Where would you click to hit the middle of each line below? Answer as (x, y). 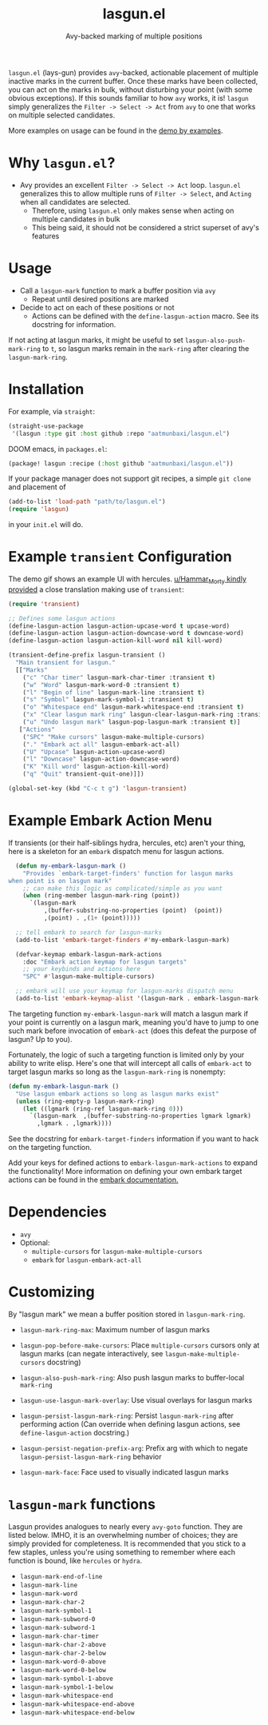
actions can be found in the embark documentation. (93, 1180)
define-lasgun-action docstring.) (75, 1433)
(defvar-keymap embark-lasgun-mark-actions (89, 954)
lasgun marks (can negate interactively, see (91, 1354)
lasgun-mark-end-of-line (61, 1576)
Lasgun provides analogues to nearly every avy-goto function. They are (126, 1526)
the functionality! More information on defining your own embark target (125, 1172)
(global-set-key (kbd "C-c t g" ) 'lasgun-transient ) (98, 789)
